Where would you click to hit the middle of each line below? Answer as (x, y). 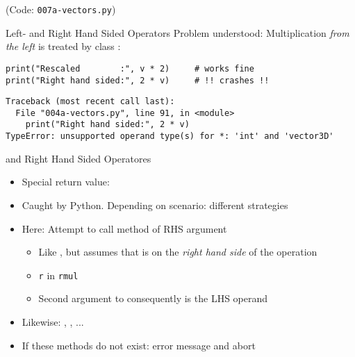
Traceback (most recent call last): (90, 102)
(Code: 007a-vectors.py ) (61, 9)
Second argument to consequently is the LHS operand (153, 298)
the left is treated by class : (63, 46)
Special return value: (66, 182)
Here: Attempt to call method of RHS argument (124, 228)
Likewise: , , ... (53, 322)
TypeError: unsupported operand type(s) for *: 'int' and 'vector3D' (170, 136)
